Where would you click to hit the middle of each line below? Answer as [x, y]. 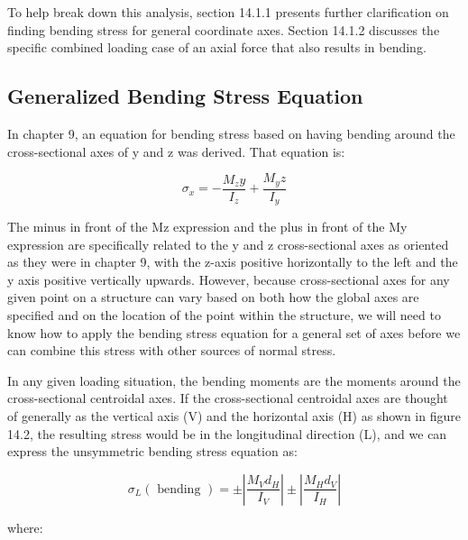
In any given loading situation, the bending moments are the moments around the [234, 380]
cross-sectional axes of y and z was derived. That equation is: [176, 151]
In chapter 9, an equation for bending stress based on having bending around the [231, 133]
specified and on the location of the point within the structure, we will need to [224, 315]
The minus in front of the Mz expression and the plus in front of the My [207, 227]
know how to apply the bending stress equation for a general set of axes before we [234, 332]
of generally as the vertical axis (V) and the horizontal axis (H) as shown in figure [234, 416]
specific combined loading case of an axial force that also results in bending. [217, 47]
